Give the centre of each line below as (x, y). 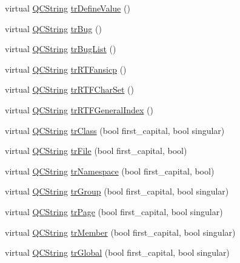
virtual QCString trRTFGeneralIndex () (79, 109)
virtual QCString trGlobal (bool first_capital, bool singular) (117, 252)
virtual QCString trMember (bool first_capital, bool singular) (120, 232)
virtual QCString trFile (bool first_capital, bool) (96, 151)
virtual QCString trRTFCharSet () (69, 89)
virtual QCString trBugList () (61, 49)
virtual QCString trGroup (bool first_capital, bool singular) (117, 191)
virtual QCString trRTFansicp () (66, 69)
